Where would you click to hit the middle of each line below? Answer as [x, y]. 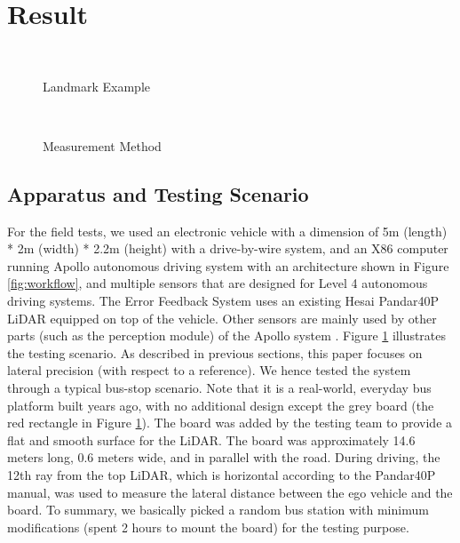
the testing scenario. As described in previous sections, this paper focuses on [215, 352]
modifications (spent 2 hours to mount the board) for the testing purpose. [208, 527]
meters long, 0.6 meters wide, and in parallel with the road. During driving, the [224, 457]
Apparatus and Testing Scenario [158, 193]
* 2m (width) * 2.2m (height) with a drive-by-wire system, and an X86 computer [228, 248]
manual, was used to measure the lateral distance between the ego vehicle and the [230, 492]
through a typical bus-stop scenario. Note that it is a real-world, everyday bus [219, 388]
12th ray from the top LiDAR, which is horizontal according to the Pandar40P [222, 475]
